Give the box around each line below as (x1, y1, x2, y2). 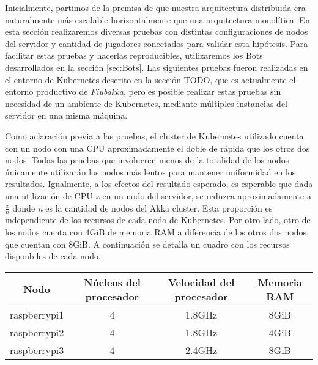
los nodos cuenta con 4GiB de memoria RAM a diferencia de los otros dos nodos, (5, 225, 309, 238)
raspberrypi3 (10, 342, 64, 357)
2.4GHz (185, 342, 218, 357)
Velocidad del (168, 275, 235, 289)
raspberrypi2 (10, 325, 64, 339)
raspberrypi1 (10, 307, 64, 322)
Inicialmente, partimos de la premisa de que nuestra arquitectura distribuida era (5, 1, 306, 13)
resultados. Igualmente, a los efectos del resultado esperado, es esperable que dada (5, 177, 313, 190)
